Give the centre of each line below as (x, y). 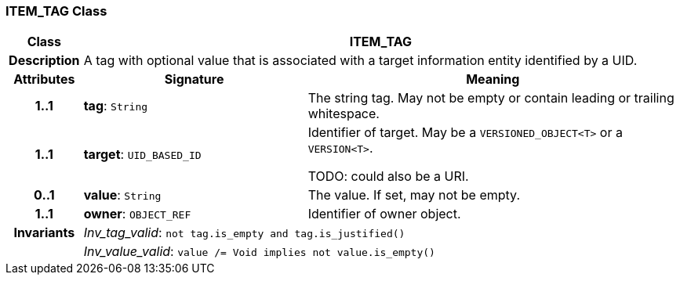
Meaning (493, 79)
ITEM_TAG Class (56, 11)
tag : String (116, 106)
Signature (194, 79)
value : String (122, 195)
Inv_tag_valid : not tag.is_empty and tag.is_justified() (244, 233)
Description (44, 61)
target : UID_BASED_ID (142, 155)
